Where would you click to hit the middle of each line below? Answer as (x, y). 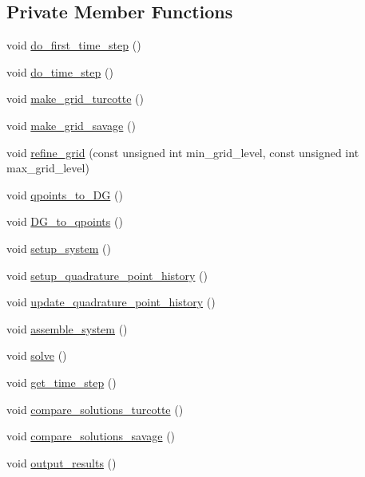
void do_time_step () (60, 71)
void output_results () (61, 462)
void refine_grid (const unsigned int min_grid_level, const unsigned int (183, 152)
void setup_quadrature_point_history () (107, 275)
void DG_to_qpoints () (65, 221)
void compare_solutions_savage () (91, 436)
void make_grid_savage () (71, 125)
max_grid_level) (48, 168)
